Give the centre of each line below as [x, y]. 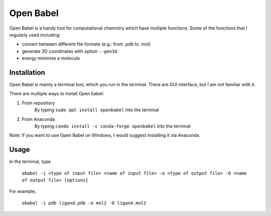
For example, [23, 191]
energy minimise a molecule [51, 58]
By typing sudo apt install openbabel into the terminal [97, 110]
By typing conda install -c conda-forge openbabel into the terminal [112, 126]
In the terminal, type [30, 162]
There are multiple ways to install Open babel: [57, 94]
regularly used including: [35, 35]
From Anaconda [38, 119]
